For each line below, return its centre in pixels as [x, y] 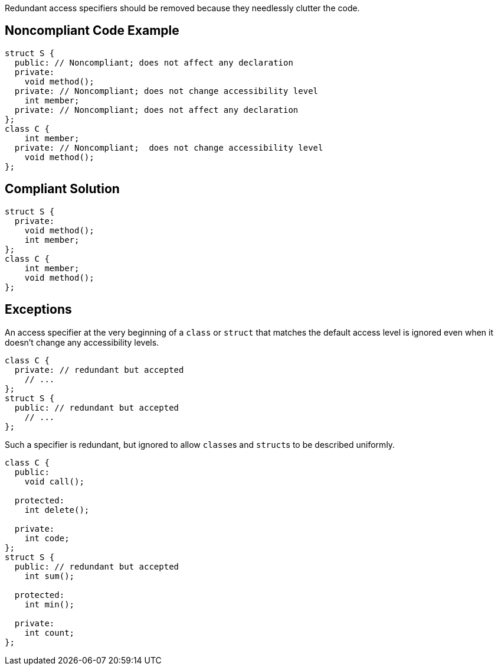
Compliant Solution [62, 189]
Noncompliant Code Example [92, 31]
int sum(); [50, 576]
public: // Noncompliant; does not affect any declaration [154, 62]
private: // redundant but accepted [99, 370]
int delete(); [57, 510]
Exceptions [38, 310]
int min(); [50, 604]
